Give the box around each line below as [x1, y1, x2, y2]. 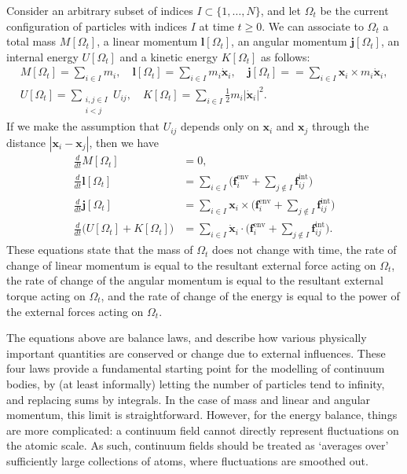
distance [6, 134, 46, 150]
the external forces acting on [6, 303, 144, 319]
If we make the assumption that [6, 118, 159, 134]
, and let [260, 2, 301, 18]
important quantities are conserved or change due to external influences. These [6, 344, 386, 361]
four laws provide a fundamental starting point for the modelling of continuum [6, 360, 385, 377]
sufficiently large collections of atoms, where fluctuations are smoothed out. [6, 452, 368, 468]
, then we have [89, 134, 159, 150]
